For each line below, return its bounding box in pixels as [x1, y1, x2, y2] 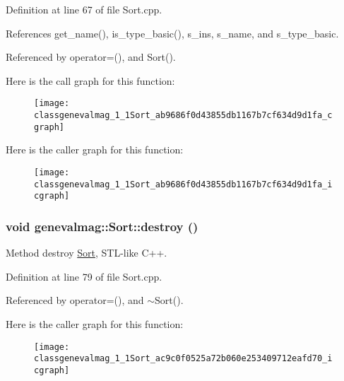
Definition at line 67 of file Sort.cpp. [6, 2, 162, 16]
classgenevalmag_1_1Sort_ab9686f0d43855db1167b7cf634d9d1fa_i [34, 179, 333, 189]
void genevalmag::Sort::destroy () [6, 217, 198, 235]
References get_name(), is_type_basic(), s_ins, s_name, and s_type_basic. [6, 25, 339, 40]
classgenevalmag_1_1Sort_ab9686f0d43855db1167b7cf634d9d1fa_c [34, 110, 333, 121]
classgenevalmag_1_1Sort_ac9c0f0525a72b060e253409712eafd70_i [34, 353, 333, 364]
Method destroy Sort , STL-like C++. [6, 245, 167, 260]
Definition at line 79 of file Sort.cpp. [6, 269, 162, 283]
